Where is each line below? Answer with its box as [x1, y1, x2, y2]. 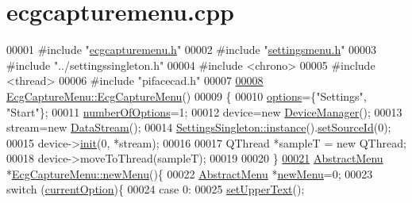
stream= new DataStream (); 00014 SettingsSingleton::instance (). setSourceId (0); [6, 119, 391, 136]
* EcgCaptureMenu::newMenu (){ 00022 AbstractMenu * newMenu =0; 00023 [6, 165, 373, 182]
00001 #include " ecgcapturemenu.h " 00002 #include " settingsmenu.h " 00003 [6, 41, 377, 58]
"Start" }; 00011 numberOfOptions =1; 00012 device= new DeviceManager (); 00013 [6, 103, 402, 120]
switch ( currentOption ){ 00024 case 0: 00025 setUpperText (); [6, 181, 305, 197]
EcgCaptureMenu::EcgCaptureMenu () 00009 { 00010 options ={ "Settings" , [6, 87, 367, 104]
